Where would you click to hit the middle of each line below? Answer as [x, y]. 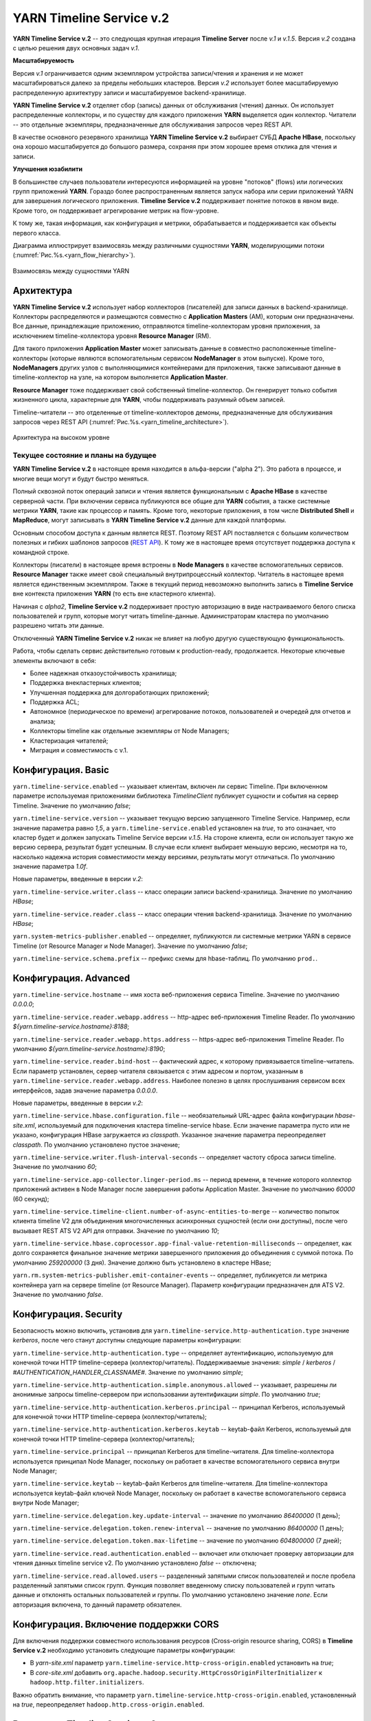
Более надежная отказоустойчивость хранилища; [103, 673]
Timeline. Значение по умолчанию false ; [71, 805]
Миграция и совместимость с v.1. [79, 750]
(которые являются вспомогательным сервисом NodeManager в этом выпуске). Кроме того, [187, 358]
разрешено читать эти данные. [58, 626]
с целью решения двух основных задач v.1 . [76, 47]
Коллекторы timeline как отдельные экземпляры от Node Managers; [130, 731]
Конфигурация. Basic [61, 770]
